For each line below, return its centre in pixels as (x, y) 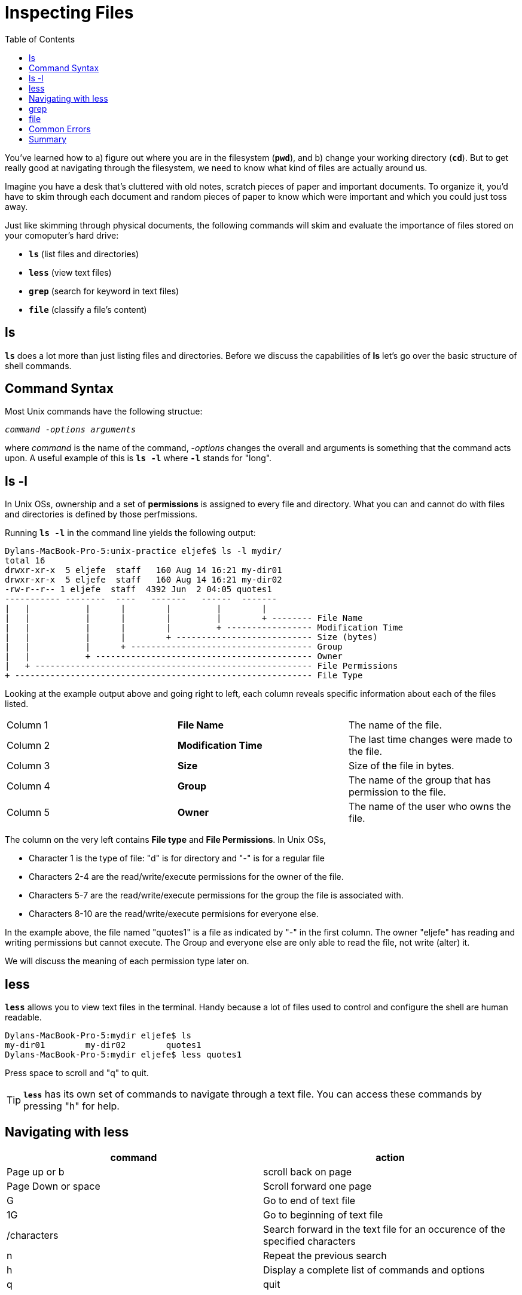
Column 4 (28, 786)
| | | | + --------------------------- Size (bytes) (191, 637)
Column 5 (28, 813)
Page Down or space (54, 1186)
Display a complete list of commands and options (374, 1270)
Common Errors (60, 129)
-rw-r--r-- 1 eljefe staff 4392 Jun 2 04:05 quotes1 (138, 589)
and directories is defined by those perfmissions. (101, 514)
